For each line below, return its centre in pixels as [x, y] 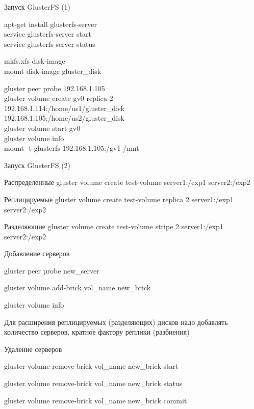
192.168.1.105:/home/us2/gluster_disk [64, 118]
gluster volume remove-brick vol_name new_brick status [93, 383]
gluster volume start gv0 [42, 128]
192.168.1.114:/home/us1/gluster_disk [64, 108]
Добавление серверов [37, 253]
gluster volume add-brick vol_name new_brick [78, 288]
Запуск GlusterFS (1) [37, 7]
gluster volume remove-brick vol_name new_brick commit [96, 400]
